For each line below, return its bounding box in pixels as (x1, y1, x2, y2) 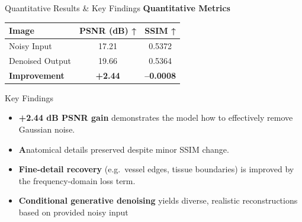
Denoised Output (9, 54, 71, 66)
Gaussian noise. (18, 123, 75, 135)
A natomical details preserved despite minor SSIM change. (18, 143, 229, 155)
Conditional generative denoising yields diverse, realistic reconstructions (18, 194, 298, 207)
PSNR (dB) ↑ (79, 24, 137, 37)
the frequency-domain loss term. (18, 174, 136, 186)
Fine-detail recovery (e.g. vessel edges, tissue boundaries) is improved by (18, 163, 294, 175)
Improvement (9, 69, 65, 81)
